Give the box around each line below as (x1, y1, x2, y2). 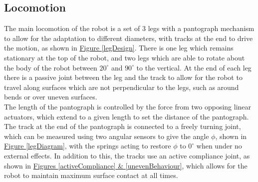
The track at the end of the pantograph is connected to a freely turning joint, (4, 121, 241, 131)
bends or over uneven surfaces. (4, 91, 97, 102)
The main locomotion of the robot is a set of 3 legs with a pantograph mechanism (4, 23, 255, 33)
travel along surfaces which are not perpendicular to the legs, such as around (4, 81, 239, 92)
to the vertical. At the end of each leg (136, 62, 252, 72)
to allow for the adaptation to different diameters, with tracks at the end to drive (4, 32, 253, 43)
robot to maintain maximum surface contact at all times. (4, 170, 178, 180)
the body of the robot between (4, 62, 97, 72)
